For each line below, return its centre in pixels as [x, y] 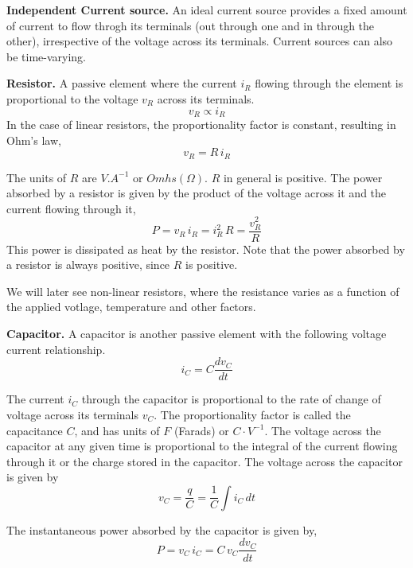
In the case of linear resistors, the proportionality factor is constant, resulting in [201, 124]
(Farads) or [201, 430]
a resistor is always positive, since [88, 265]
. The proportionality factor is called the [252, 414]
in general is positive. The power [303, 177]
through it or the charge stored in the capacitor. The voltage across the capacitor [205, 461]
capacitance [35, 430]
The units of [37, 177]
